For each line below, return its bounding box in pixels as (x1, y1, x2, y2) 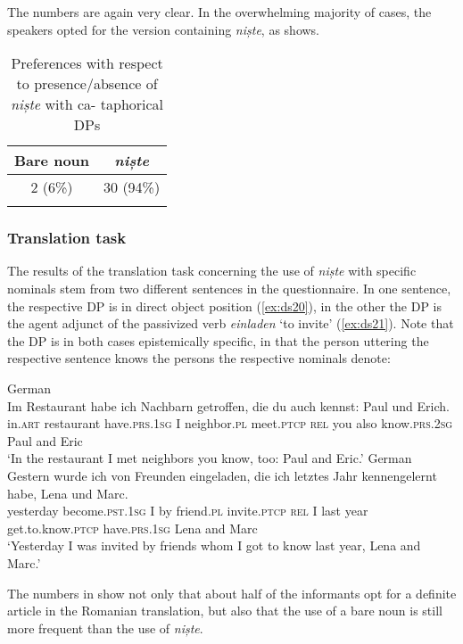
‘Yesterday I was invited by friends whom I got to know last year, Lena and (7, 536, 421, 555)
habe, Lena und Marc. (7, 483, 128, 502)
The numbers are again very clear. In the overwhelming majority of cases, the (7, 3, 432, 21)
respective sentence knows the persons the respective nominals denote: (7, 349, 391, 367)
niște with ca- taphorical (11, 94, 164, 115)
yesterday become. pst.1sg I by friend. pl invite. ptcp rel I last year (7, 501, 368, 520)
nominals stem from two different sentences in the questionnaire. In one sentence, (7, 279, 451, 297)
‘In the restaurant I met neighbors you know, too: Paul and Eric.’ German (7, 449, 412, 467)
